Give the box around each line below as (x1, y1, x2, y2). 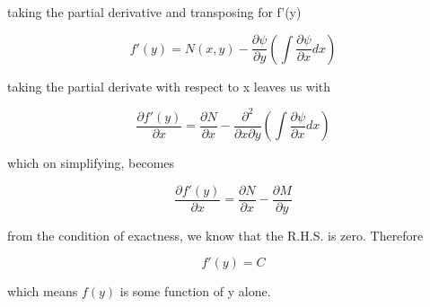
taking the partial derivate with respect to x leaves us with (7, 76, 331, 95)
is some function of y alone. (119, 282, 271, 301)
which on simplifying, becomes (7, 153, 175, 172)
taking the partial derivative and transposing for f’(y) (7, 3, 302, 21)
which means (7, 282, 78, 301)
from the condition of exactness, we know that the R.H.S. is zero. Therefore (7, 225, 424, 244)
